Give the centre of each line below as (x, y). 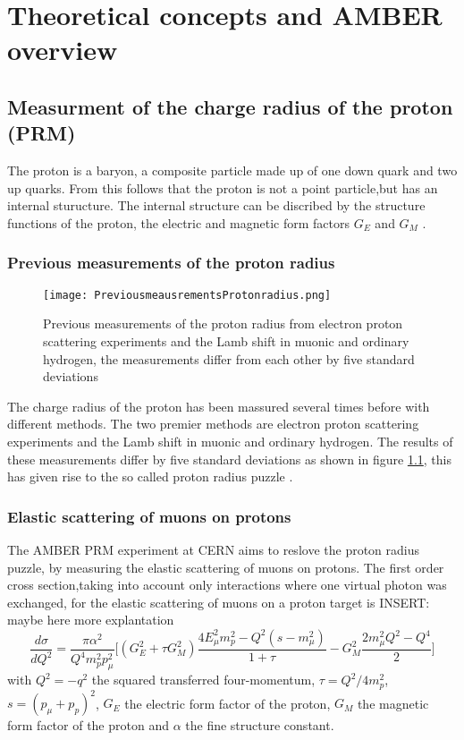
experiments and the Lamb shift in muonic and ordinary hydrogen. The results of (230, 441)
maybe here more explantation (91, 620)
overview (63, 50)
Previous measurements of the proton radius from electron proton (223, 323)
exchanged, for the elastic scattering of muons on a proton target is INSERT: (219, 602)
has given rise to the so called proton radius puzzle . (150, 476)
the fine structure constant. (260, 725)
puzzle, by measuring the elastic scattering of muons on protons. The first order (226, 567)
